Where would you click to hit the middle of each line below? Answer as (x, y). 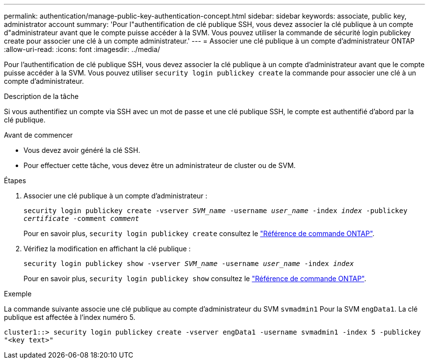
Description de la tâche (41, 96)
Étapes (15, 181)
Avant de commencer (38, 135)
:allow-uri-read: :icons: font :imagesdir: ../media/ (82, 49)
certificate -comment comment (82, 218)
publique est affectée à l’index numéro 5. (70, 317)
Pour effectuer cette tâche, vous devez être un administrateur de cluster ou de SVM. (160, 165)
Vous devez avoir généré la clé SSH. (82, 150)
